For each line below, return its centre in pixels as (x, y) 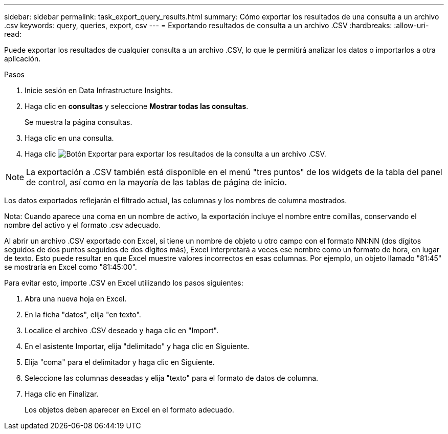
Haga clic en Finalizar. (62, 394)
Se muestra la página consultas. (79, 122)
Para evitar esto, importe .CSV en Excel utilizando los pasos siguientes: (124, 283)
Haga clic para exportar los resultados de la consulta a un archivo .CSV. (175, 154)
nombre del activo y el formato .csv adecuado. (83, 225)
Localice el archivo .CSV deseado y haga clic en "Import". (121, 330)
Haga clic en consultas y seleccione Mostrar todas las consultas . (137, 106)
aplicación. (23, 59)
